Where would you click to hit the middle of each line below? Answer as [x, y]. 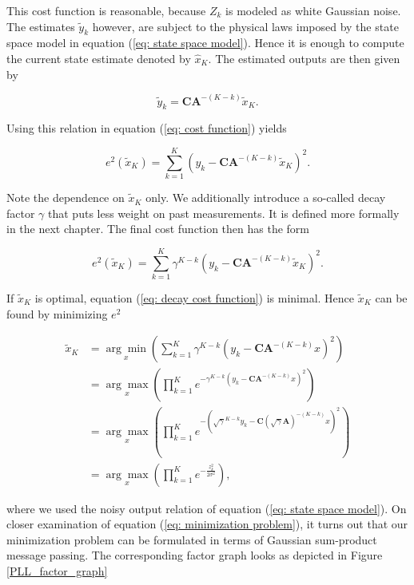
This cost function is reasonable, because [106, 10]
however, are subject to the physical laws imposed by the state [245, 26]
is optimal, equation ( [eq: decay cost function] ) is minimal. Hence [195, 298]
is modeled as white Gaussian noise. [313, 10]
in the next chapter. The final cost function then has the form [158, 229]
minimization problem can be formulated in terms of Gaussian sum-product [192, 539]
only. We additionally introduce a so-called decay [266, 198]
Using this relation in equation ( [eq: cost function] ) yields [147, 128]
